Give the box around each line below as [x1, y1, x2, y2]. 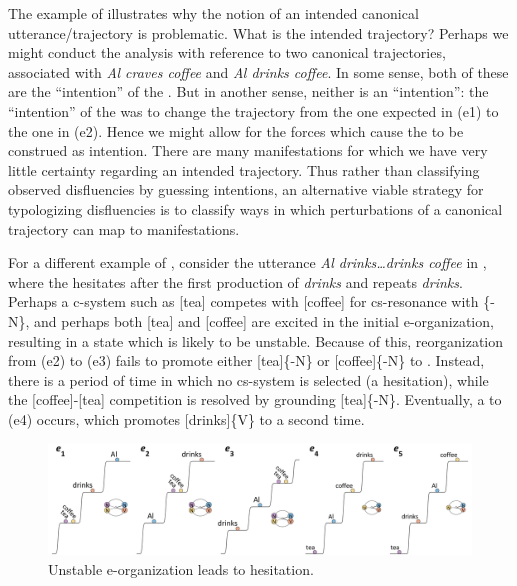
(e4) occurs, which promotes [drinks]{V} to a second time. [8, 408, 365, 429]
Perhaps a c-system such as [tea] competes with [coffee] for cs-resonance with [8, 291, 479, 312]
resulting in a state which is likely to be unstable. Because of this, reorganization [8, 330, 504, 351]
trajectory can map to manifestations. [8, 218, 240, 239]
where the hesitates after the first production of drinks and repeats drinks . [8, 271, 463, 292]
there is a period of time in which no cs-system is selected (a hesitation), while [8, 369, 489, 390]
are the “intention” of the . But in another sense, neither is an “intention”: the [8, 81, 489, 102]
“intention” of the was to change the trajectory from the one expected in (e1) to [8, 100, 499, 121]
